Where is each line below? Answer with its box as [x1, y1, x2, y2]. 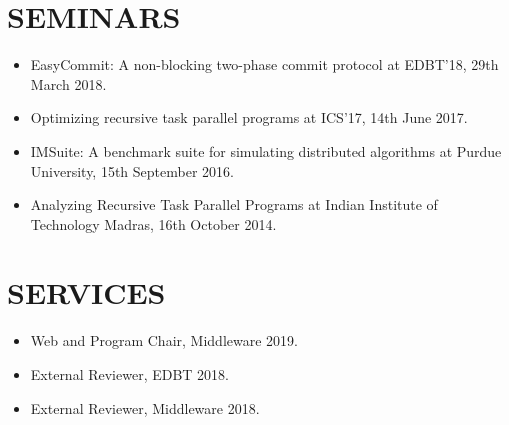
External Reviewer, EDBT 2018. [30, 364, 230, 384]
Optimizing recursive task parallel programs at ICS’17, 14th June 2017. [30, 107, 468, 128]
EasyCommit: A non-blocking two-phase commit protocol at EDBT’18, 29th [30, 54, 499, 75]
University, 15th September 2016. [30, 160, 234, 181]
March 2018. [30, 73, 107, 94]
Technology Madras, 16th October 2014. [30, 213, 277, 234]
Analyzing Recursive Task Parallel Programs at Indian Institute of [30, 194, 438, 215]
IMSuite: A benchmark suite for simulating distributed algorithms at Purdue [30, 140, 502, 161]
